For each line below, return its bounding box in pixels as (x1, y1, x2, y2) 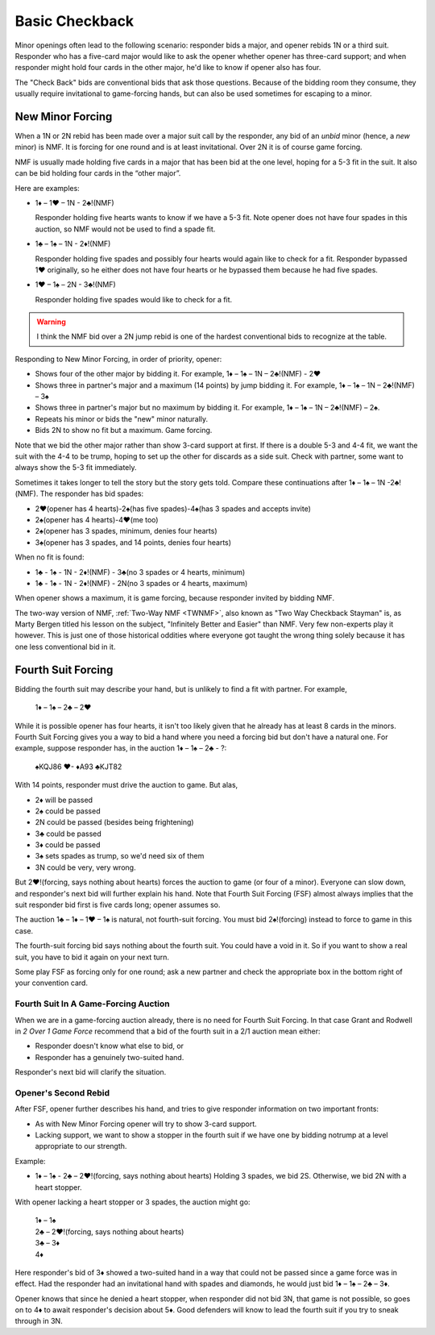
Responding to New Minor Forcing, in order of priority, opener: (14, 354, 222, 364)
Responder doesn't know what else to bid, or (35, 1041, 184, 1051)
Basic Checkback (14, 12, 135, 30)
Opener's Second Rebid (14, 1087, 110, 1098)
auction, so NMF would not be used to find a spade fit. (35, 224, 216, 234)
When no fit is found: (14, 552, 85, 562)
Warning (36, 317, 66, 326)
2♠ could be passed (35, 806, 101, 816)
